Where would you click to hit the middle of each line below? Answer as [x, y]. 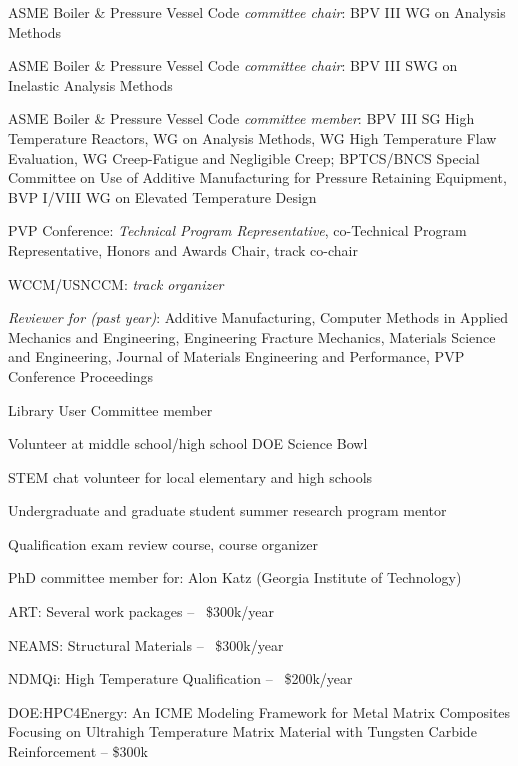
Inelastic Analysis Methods [90, 84]
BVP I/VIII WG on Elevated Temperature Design [162, 196]
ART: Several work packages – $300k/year [141, 611]
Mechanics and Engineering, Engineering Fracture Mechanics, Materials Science [252, 336]
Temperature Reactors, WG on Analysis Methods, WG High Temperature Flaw [252, 137]
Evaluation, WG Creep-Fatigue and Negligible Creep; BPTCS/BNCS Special [244, 157]
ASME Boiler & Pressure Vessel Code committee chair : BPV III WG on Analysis [257, 12]
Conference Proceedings [81, 375]
